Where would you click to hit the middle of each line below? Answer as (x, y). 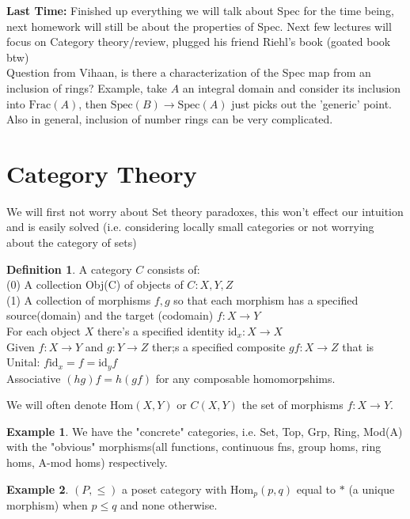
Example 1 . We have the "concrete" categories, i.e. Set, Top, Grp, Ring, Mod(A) (205, 431)
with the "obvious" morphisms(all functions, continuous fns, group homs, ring (194, 447)
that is (358, 346)
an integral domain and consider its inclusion (292, 87)
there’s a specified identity (161, 331)
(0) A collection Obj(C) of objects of (95, 284)
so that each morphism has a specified (266, 299)
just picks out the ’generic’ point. (311, 103)
